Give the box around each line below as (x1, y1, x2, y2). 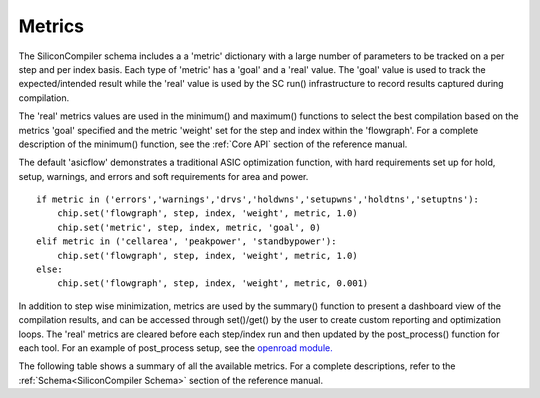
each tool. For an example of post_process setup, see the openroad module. (18, 341, 334, 354)
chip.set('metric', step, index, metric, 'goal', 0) (56, 221, 322, 233)
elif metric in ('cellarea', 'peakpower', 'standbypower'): (36, 236, 337, 247)
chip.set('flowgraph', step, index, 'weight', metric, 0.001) (56, 278, 369, 289)
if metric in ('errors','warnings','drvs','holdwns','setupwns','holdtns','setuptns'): (36, 194, 480, 205)
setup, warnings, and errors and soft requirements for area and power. (18, 170, 309, 182)
